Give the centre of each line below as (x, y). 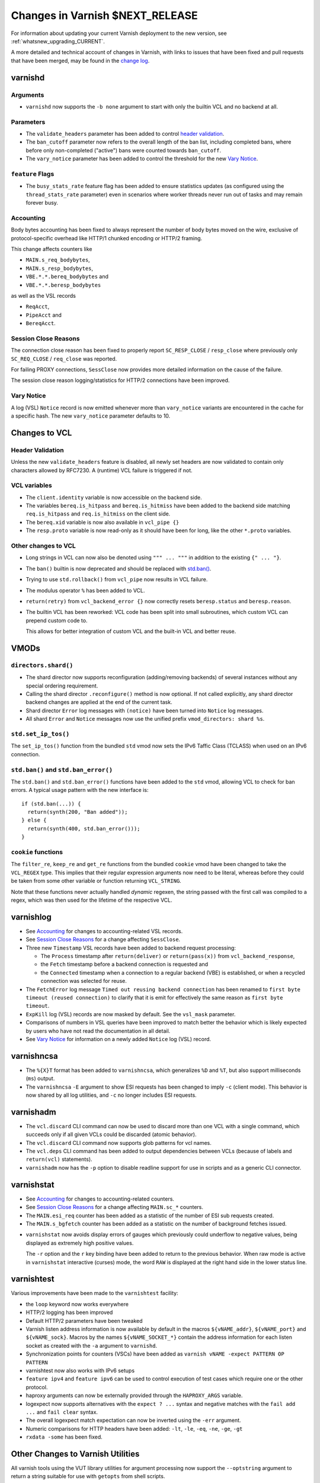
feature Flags (33, 174)
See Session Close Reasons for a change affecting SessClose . (103, 940)
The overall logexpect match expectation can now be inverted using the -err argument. (133, 1420)
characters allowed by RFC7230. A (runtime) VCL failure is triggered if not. (102, 470)
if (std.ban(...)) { (51, 803)
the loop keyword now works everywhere (77, 1304)
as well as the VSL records (44, 295)
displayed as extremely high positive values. (80, 1243)
